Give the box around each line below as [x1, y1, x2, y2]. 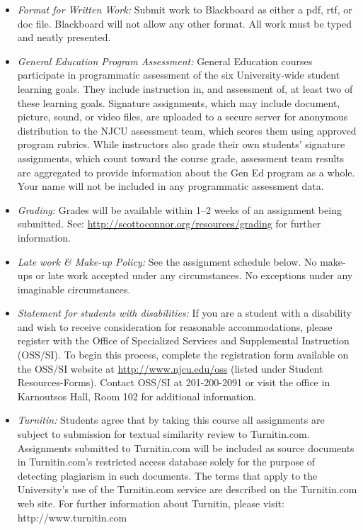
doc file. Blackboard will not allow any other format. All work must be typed [17, 16, 352, 30]
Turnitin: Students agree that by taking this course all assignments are [17, 412, 325, 427]
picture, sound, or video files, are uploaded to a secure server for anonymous [17, 109, 348, 124]
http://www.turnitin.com [17, 509, 127, 524]
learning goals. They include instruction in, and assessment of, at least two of [17, 81, 353, 96]
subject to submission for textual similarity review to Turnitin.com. [17, 427, 310, 441]
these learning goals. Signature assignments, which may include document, [17, 95, 340, 110]
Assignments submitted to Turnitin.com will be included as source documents [17, 440, 355, 455]
